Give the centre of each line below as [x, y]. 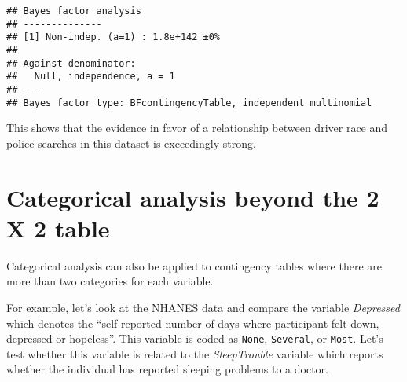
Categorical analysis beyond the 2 [193, 197]
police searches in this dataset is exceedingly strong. [131, 143]
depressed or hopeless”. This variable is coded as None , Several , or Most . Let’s [195, 338]
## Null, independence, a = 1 [91, 77]
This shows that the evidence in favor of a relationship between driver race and [197, 128]
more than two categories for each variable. [110, 281]
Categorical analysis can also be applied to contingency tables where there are [194, 265]
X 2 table [58, 228]
